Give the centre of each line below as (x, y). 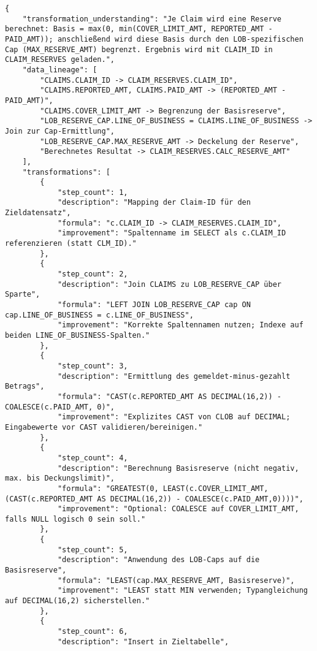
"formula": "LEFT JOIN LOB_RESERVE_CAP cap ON (154, 305)
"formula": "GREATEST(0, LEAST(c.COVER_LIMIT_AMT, (163, 488)
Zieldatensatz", (38, 213)
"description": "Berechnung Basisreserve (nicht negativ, (178, 468)
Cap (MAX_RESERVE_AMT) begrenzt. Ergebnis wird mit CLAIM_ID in (139, 49)
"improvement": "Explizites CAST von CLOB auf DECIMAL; (174, 417)
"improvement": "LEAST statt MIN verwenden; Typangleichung (182, 591)
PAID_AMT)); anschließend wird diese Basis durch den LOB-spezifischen (154, 39)
